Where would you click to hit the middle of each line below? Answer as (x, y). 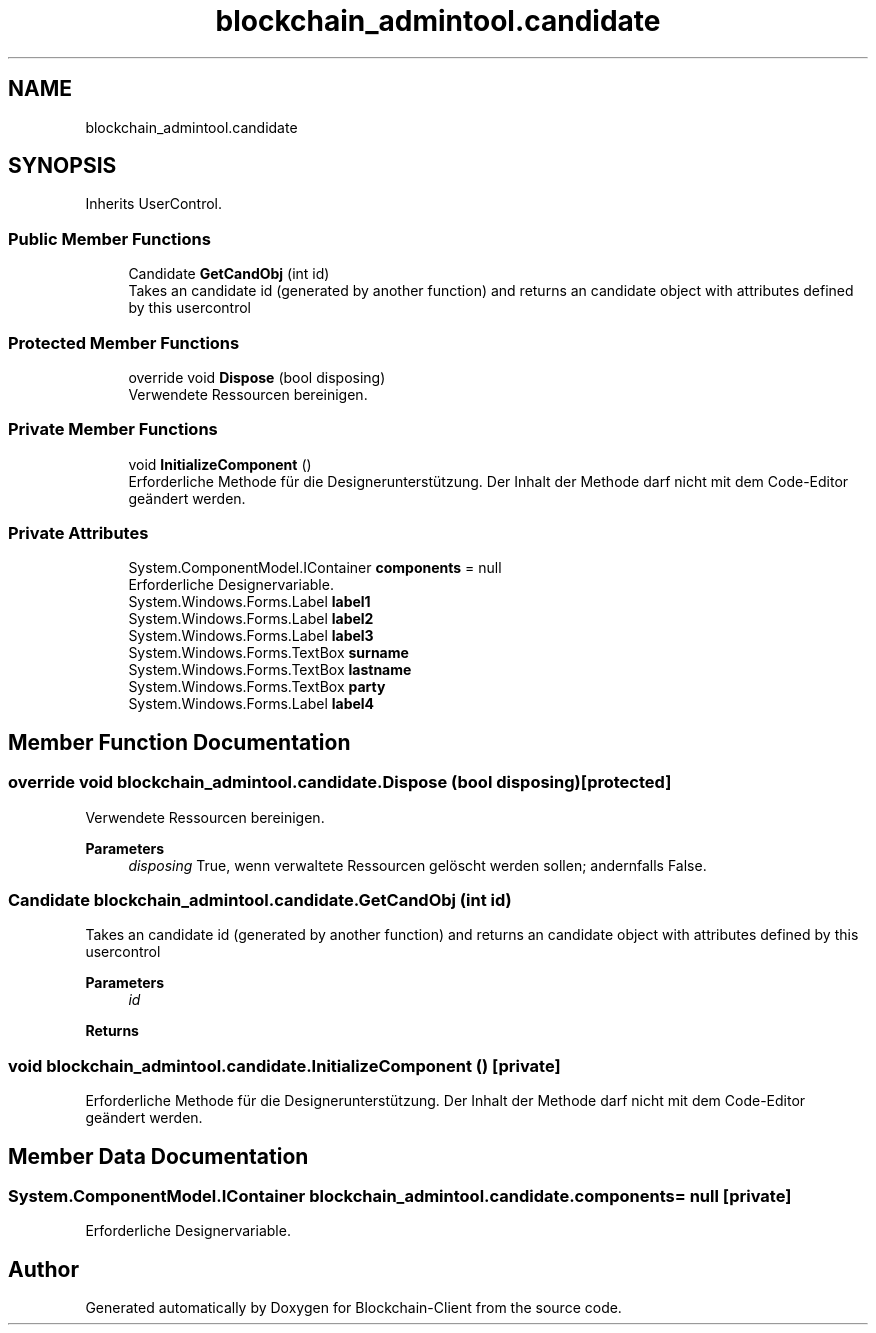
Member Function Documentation (179, 742)
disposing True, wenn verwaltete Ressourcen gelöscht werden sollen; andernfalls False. (417, 865)
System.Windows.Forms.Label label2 (251, 619)
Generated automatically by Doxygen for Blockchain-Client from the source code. (353, 1308)
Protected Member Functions (124, 342)
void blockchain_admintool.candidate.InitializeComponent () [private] (284, 1065)
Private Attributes (78, 533)
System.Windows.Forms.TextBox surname (268, 653)
